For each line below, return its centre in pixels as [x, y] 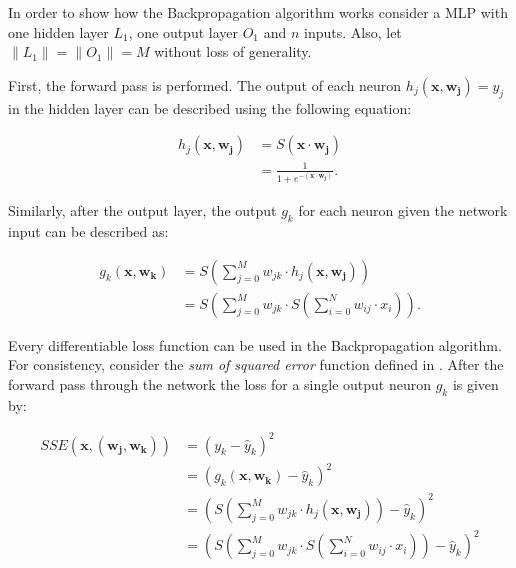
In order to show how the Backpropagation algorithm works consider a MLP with [258, 12]
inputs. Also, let [353, 31]
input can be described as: [88, 230]
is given [475, 383]
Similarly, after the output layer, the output [142, 210]
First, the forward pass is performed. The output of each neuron [205, 84]
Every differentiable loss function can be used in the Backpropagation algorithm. [255, 344]
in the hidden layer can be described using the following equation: [210, 107]
